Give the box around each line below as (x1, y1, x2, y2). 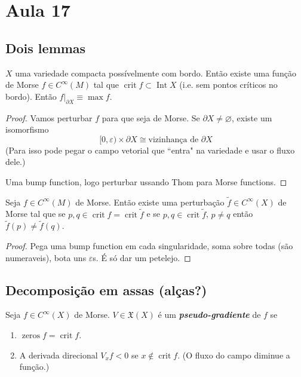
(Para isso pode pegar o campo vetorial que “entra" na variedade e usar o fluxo (5, 143, 295, 156)
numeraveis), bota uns (5, 251, 87, 263)
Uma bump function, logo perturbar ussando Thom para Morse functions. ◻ (5, 175, 287, 188)
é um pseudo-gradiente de (158, 308, 261, 321)
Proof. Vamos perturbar (5, 111, 93, 124)
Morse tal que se (5, 207, 66, 220)
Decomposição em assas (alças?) (5, 280, 207, 299)
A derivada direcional (19, 348, 98, 361)
